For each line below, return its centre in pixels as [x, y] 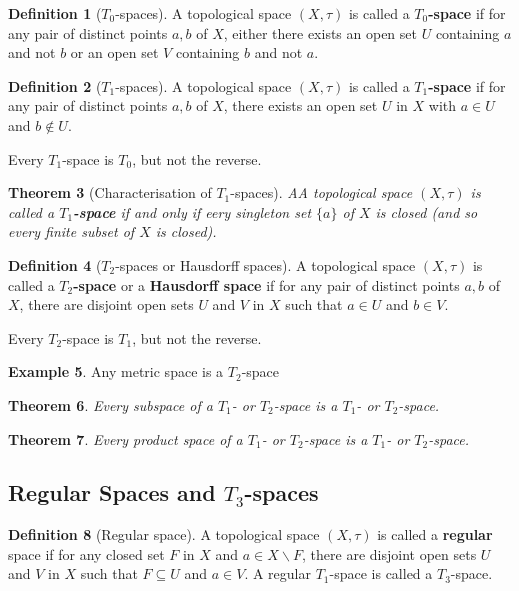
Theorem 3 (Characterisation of [110, 192]
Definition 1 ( [55, 13]
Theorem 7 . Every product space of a [125, 438]
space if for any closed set [86, 553]
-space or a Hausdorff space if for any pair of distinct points [266, 284]
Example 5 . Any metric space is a [116, 371]
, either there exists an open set [320, 32]
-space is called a [381, 573]
